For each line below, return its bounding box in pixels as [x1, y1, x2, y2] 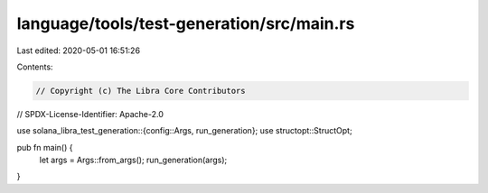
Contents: [16, 61, 53, 72]
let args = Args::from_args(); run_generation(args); [39, 154, 228, 166]
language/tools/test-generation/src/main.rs [16, 14, 355, 33]
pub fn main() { [16, 142, 73, 152]
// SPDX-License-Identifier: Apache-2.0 [16, 108, 164, 119]
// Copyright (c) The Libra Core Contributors [35, 86, 246, 96]
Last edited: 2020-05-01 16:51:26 [16, 45, 140, 56]
